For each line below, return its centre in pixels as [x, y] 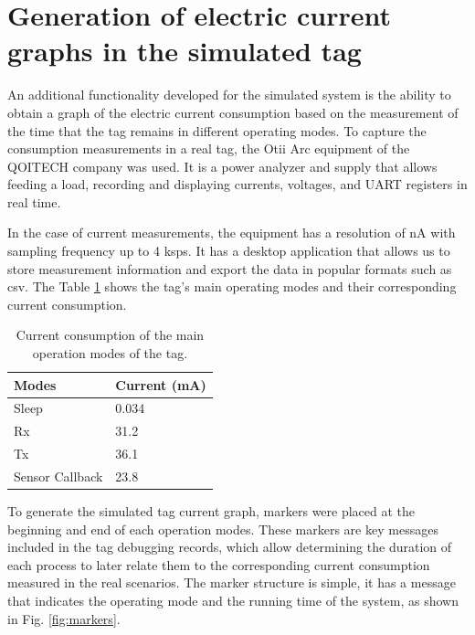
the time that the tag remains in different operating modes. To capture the [217, 130]
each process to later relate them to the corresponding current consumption [219, 564]
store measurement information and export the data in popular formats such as [230, 268]
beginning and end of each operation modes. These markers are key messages [223, 529]
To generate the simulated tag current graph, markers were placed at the [211, 511]
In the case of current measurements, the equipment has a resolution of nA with [232, 233]
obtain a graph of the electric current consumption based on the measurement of [233, 112]
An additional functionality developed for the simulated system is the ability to [229, 95]
